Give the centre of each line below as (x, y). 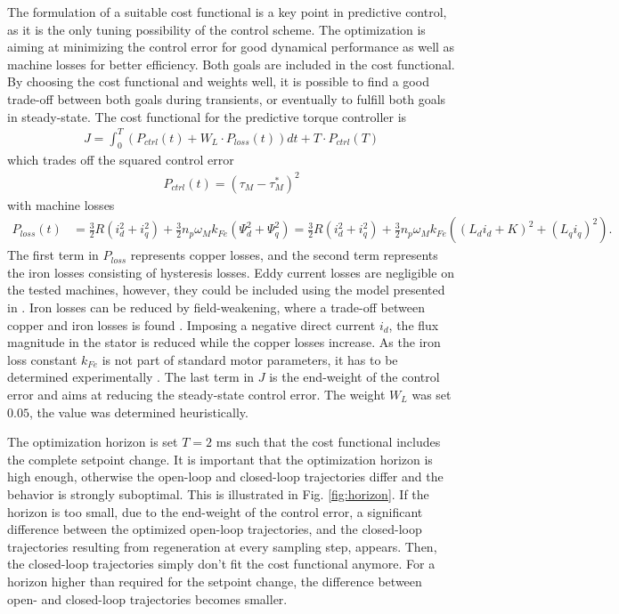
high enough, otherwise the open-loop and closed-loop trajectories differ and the (225, 477)
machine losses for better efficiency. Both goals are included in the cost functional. (231, 64)
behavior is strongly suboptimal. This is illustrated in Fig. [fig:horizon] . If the (218, 493)
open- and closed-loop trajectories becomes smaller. (147, 598)
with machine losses (61, 204)
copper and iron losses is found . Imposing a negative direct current (191, 324)
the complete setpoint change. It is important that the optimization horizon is (220, 459)
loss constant (42, 359)
